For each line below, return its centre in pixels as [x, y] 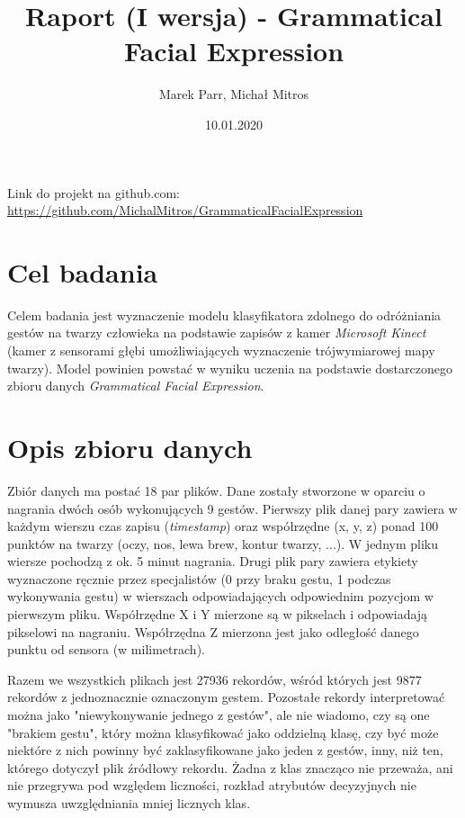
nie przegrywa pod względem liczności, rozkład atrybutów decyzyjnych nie [212, 785]
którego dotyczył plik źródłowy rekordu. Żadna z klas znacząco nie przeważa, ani [230, 767]
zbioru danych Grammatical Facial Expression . [136, 386]
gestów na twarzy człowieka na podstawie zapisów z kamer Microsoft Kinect [217, 333]
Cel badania [83, 271]
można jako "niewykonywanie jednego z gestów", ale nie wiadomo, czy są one [219, 715]
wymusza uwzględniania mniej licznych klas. [129, 803]
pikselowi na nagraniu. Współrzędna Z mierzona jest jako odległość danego [213, 631]
